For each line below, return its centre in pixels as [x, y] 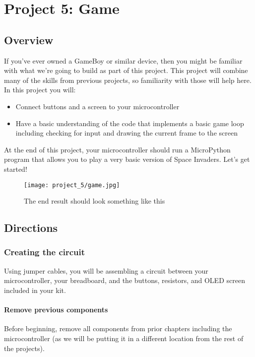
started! [16, 169]
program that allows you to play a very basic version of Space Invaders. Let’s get [127, 159]
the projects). [24, 348]
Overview [29, 39]
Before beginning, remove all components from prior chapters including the [118, 328]
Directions [31, 228]
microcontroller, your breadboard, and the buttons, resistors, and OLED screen [125, 280]
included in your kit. [35, 290]
